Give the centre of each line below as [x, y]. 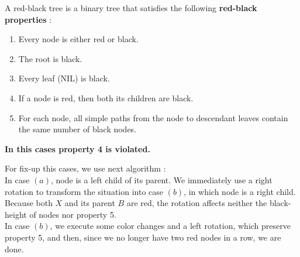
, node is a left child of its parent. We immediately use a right [162, 179]
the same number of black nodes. [77, 129]
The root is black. [50, 58]
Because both [29, 203]
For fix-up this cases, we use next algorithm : [85, 168]
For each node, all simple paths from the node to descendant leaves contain [153, 117]
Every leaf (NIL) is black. [64, 78]
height [16, 214]
